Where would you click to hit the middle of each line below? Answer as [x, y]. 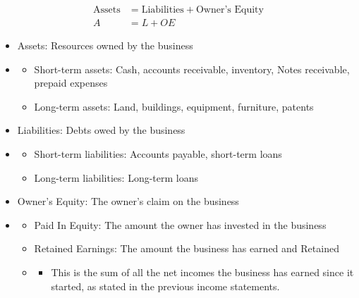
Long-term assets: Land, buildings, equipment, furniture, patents [174, 106]
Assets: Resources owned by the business [105, 45]
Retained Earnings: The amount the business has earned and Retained [187, 248]
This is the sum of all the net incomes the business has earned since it [202, 272]
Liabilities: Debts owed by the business [101, 130]
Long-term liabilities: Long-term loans [116, 177]
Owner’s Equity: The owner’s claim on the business [128, 201]
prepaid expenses [71, 83]
